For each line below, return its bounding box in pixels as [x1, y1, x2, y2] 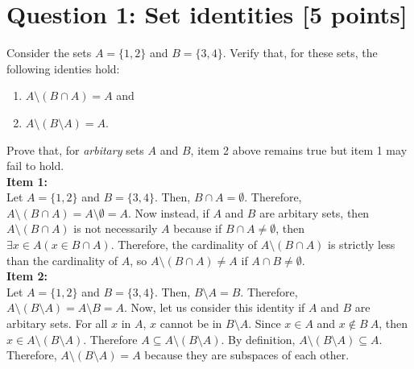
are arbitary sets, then [259, 204, 370, 221]
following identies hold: [6, 60, 120, 77]
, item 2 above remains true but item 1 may [190, 141, 408, 158]
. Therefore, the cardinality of [110, 236, 258, 253]
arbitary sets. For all [6, 315, 108, 332]
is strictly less [328, 236, 395, 253]
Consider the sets [6, 44, 92, 61]
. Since [248, 315, 281, 332]
